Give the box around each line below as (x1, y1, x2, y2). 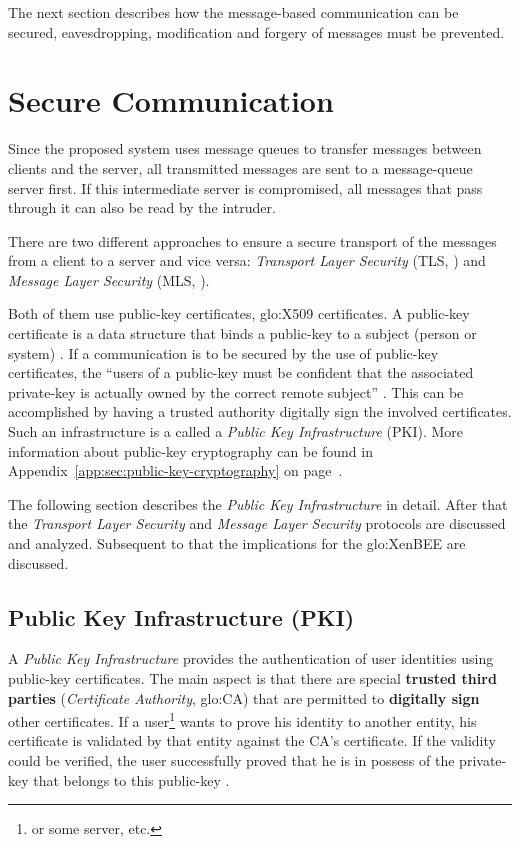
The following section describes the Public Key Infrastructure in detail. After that (8, 493, 508, 514)
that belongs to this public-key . (33, 769, 230, 790)
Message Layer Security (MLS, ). (8, 269, 210, 290)
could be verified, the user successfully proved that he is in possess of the (8, 750, 455, 771)
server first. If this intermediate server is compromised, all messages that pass (8, 177, 483, 198)
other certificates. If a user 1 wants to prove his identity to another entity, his (8, 708, 477, 731)
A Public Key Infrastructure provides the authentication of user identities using (8, 648, 494, 669)
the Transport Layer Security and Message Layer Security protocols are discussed (8, 513, 506, 534)
